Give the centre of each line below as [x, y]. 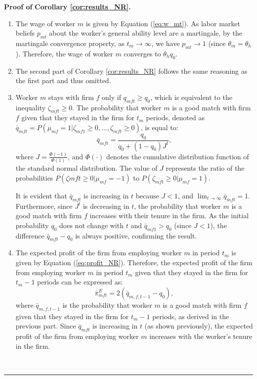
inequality [31, 107]
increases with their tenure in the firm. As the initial [169, 215]
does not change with [91, 225]
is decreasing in [106, 206]
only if [111, 97]
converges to [142, 53]
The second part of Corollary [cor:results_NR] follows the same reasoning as [131, 71]
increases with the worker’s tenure [201, 336]
